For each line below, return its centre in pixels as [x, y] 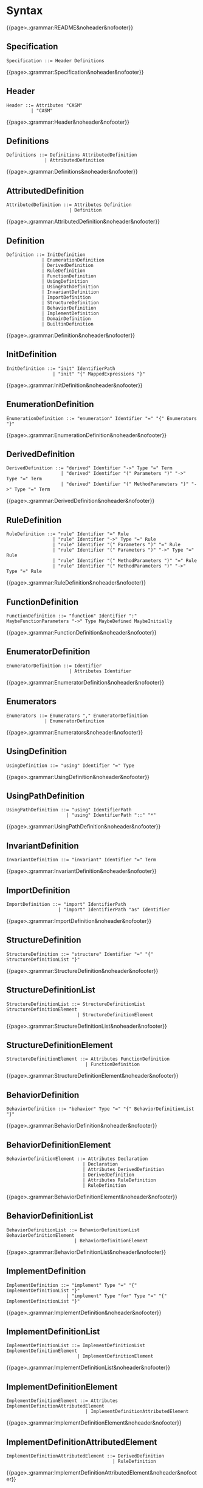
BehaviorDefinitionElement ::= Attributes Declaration [77, 1159]
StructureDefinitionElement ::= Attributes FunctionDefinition [88, 1059]
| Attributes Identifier [100, 671]
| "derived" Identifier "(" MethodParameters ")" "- [129, 484]
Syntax [25, 11]
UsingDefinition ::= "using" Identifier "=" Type [71, 766]
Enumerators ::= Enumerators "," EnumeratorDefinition [77, 716]
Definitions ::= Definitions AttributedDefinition [72, 155]
